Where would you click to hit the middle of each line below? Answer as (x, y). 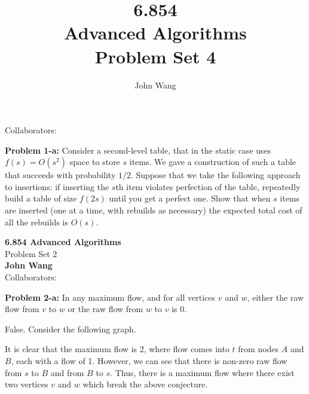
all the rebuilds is (36, 222)
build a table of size (41, 198)
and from (67, 372)
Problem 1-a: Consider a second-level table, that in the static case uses (138, 150)
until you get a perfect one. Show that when (190, 198)
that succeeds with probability (60, 175)
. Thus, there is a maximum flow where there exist (202, 372)
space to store (95, 162)
